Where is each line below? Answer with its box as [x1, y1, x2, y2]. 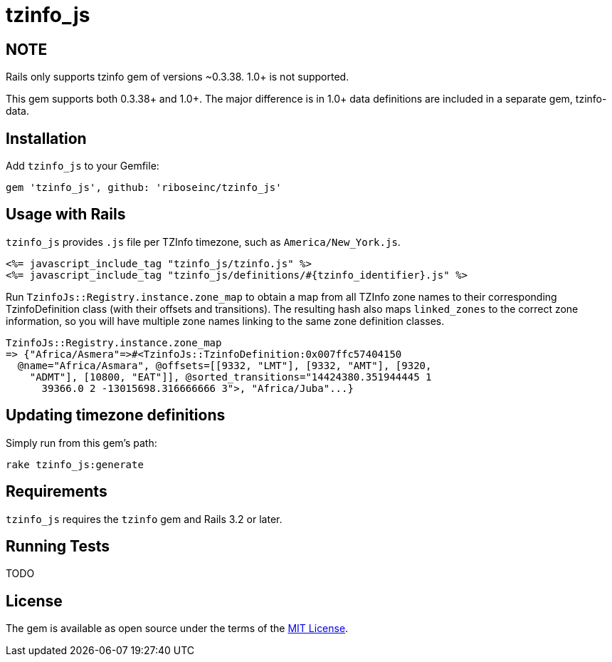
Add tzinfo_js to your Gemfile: [6, 160, 159, 172]
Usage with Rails [6, 205, 126, 224]
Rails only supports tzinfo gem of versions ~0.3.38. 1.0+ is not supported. [6, 71, 349, 83]
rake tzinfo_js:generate [6, 458, 144, 470]
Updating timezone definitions [6, 406, 226, 425]
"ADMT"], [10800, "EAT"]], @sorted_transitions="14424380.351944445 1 [29, 371, 432, 383]
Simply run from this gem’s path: [6, 436, 157, 449]
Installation [6, 129, 87, 148]
